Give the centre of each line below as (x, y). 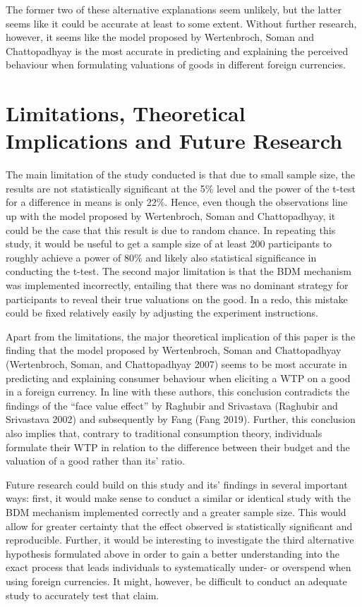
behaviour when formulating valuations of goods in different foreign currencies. (176, 65)
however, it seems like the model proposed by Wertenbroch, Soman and (160, 37)
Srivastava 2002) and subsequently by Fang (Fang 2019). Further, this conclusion (181, 419)
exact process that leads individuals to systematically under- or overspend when (179, 567)
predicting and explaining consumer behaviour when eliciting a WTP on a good (178, 378)
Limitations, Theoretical (126, 113)
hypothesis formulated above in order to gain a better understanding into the (173, 553)
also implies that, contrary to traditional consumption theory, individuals (164, 433)
